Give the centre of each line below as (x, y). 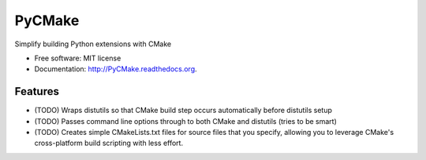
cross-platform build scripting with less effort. (109, 143)
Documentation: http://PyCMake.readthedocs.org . (116, 69)
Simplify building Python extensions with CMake (93, 44)
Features (37, 91)
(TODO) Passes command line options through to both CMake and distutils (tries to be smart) (185, 121)
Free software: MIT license (78, 58)
